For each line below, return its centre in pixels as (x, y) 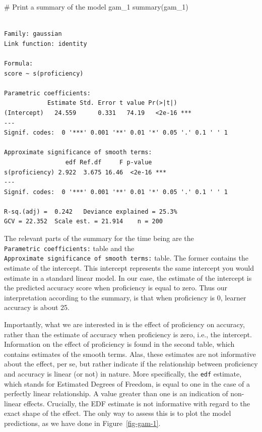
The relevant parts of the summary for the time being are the (99, 238)
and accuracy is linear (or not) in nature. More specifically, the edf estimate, (123, 373)
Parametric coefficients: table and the (69, 248)
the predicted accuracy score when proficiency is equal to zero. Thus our (116, 288)
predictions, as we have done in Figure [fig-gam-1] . (82, 423)
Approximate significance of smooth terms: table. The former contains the (126, 258)
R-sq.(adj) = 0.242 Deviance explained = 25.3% (91, 211)
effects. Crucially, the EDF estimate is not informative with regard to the (137, 403)
